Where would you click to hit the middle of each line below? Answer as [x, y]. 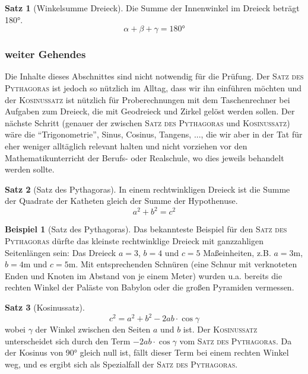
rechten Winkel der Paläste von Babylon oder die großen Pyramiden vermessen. [150, 287]
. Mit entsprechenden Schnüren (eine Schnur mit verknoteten [186, 264]
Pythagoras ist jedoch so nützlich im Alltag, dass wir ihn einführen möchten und [153, 88]
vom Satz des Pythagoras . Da [236, 341]
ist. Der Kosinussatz [220, 329]
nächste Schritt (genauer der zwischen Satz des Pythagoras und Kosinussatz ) [147, 122]
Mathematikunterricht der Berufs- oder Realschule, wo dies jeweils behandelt [145, 157]
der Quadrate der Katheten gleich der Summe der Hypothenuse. [121, 201]
